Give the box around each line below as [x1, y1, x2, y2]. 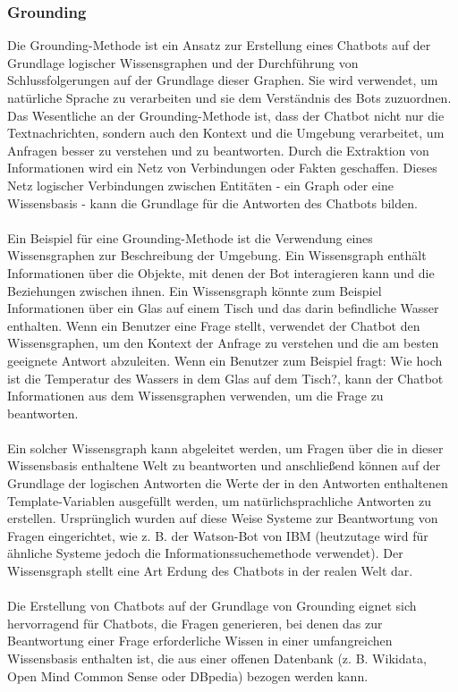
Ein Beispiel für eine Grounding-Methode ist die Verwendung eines [7, 228, 373, 247]
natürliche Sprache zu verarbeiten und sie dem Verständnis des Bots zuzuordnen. [7, 89, 452, 106]
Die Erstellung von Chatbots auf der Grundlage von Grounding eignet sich [7, 596, 417, 615]
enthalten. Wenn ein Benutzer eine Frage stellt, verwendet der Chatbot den [7, 316, 420, 334]
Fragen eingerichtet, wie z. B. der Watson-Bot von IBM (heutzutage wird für [7, 526, 428, 544]
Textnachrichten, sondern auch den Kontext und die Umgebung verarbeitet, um [7, 123, 445, 142]
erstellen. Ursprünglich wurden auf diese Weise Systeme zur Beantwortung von [7, 509, 438, 527]
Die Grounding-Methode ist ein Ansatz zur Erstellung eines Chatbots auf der [7, 36, 431, 55]
